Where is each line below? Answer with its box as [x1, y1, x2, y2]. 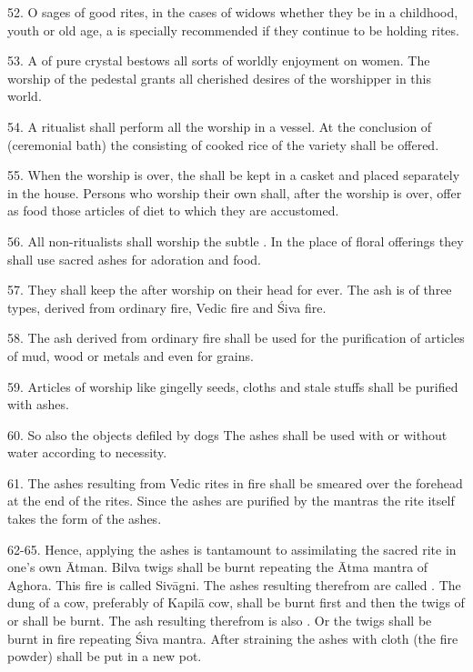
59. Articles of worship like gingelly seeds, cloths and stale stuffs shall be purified [7, 376, 458, 396]
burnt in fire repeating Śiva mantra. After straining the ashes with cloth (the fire [7, 628, 458, 647]
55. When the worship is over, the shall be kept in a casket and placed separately [7, 165, 460, 185]
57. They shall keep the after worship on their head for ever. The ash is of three [7, 280, 452, 299]
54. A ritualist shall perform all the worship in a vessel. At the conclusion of [7, 116, 432, 135]
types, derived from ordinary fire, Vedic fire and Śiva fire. [7, 297, 327, 316]
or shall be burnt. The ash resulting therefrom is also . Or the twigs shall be [7, 611, 432, 630]
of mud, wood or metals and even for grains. [7, 346, 254, 365]
